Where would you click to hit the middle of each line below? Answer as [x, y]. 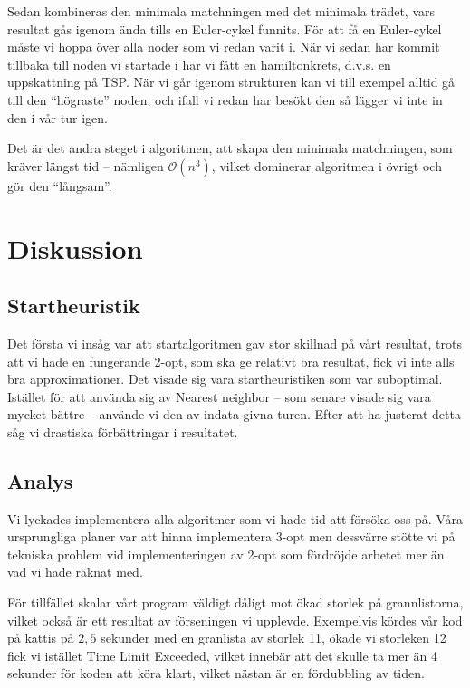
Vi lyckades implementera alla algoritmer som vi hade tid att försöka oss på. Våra [235, 518]
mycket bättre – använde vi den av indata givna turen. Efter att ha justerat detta [234, 414]
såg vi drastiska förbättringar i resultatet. [123, 431]
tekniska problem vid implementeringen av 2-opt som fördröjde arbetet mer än [226, 554]
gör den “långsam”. [60, 185]
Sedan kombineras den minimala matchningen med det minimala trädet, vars [221, 11]
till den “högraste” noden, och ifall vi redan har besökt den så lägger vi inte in [225, 99]
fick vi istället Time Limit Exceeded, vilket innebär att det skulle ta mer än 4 [223, 655]
